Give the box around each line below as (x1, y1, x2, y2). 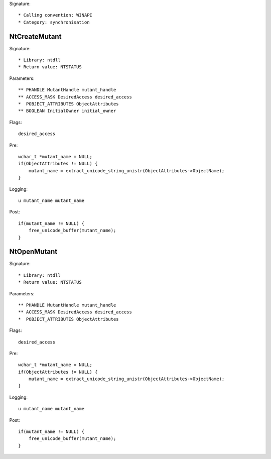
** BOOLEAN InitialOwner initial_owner (18, 108, 116, 114)
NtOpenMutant (9, 248, 58, 256)
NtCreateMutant (9, 32, 62, 41)
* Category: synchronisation (18, 19, 90, 25)
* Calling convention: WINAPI (18, 13, 93, 18)
